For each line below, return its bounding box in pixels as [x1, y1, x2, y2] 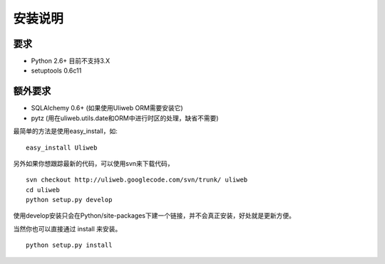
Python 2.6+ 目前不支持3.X [31, 57, 111, 65]
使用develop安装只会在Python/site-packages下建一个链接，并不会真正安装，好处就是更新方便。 [13, 211, 296, 220]
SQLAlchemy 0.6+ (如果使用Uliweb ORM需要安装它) [31, 104, 183, 112]
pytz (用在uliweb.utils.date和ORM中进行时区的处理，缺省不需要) [31, 114, 219, 122]
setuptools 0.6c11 [31, 66, 82, 75]
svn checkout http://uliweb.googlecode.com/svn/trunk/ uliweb [26, 176, 248, 184]
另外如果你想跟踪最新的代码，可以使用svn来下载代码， [13, 159, 174, 167]
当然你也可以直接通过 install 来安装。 [13, 224, 122, 233]
